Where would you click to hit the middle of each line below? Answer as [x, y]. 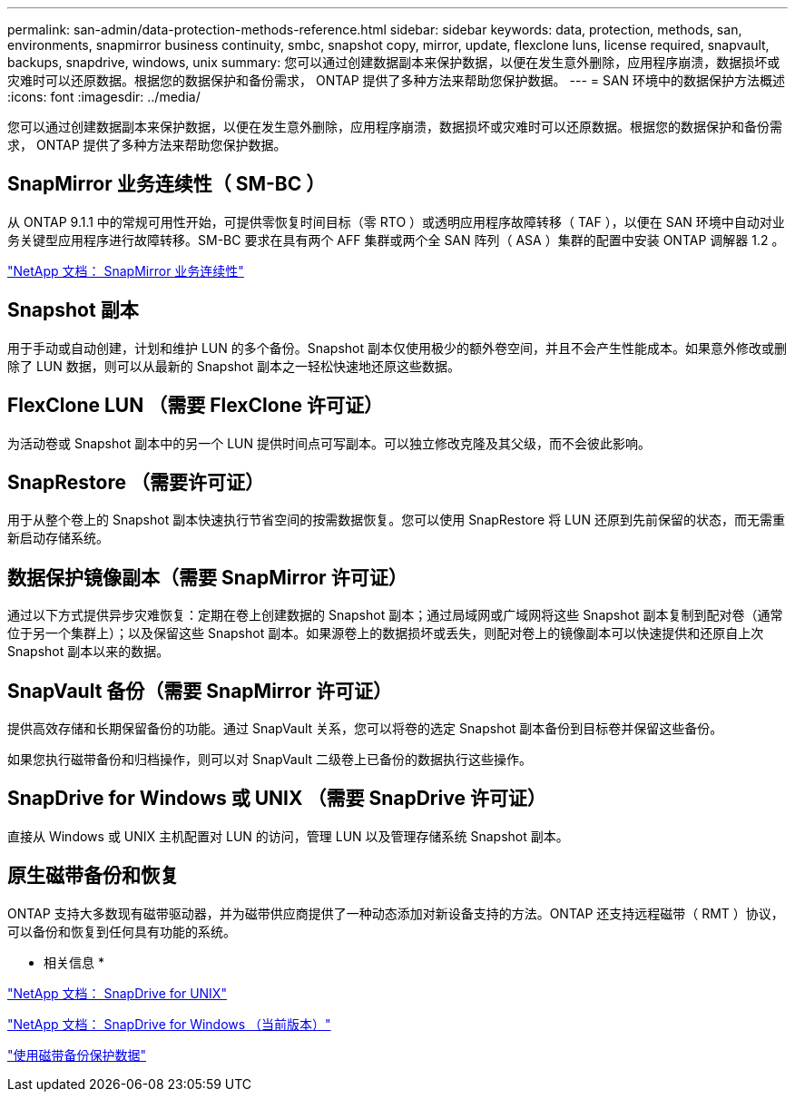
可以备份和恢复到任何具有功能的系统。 [122, 931]
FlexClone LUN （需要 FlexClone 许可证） [196, 406]
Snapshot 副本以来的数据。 [88, 652]
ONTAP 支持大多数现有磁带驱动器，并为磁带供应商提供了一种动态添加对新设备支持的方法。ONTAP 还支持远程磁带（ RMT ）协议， [396, 913]
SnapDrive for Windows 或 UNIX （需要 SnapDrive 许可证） [277, 799]
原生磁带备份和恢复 [93, 876]
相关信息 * [74, 962]
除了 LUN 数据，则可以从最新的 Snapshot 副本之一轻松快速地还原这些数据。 [234, 366]
